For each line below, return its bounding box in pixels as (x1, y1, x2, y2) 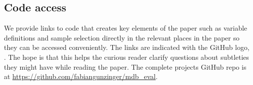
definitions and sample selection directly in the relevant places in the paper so (4, 32, 240, 42)
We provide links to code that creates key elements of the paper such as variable (4, 23, 248, 33)
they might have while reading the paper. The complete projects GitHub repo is (4, 61, 247, 72)
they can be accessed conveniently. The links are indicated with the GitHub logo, (4, 42, 250, 52)
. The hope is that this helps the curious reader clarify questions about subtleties (4, 51, 249, 62)
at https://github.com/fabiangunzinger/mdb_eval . (4, 71, 158, 82)
